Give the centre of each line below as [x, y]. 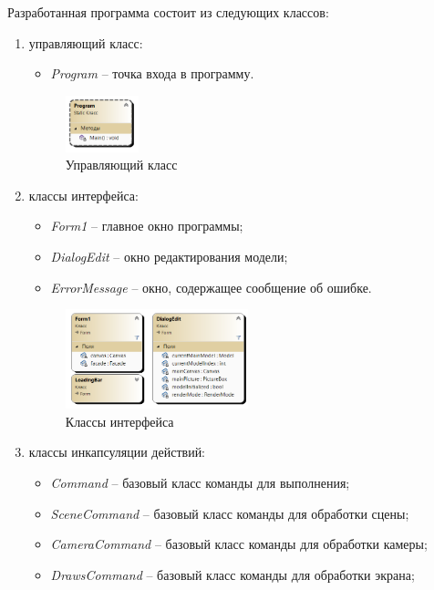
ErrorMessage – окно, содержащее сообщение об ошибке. [211, 287]
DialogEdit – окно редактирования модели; [169, 257]
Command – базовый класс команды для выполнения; [200, 482]
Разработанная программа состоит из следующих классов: [168, 12]
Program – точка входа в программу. [152, 73]
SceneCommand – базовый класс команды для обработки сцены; [230, 513]
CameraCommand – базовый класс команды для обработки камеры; [239, 544]
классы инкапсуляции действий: [117, 452]
